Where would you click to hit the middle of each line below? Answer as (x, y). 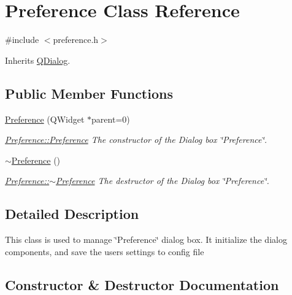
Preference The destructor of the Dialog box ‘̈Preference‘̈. (162, 181)
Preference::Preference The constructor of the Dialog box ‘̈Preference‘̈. (136, 140)
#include (22, 40)
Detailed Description (72, 214)
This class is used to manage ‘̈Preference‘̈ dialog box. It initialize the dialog (146, 239)
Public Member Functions (89, 93)
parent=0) (111, 119)
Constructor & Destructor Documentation (142, 284)
